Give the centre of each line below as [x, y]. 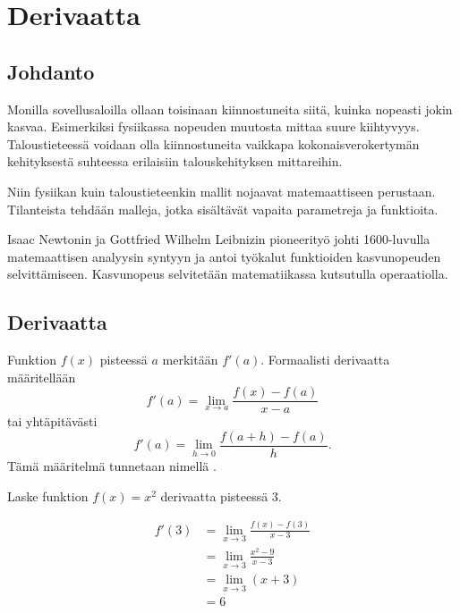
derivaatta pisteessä [214, 495]
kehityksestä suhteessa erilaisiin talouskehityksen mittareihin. [175, 161]
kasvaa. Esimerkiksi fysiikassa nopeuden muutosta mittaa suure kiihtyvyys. [213, 126]
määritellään [42, 377]
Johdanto [51, 71]
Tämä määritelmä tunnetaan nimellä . [112, 466]
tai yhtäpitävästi [52, 421]
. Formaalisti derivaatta [325, 360]
